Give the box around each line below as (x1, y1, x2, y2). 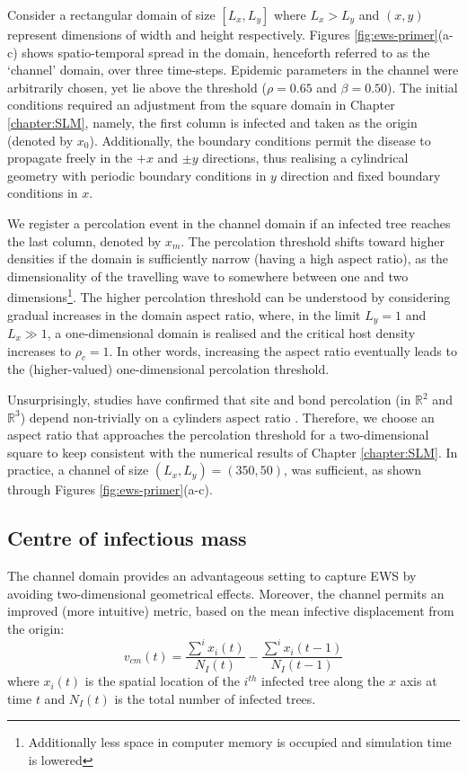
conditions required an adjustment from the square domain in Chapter (7, 95, 395, 114)
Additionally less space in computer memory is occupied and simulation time (28, 733, 452, 752)
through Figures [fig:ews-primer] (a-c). (7, 480, 213, 499)
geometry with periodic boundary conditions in (7, 165, 267, 184)
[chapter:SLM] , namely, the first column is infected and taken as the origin (7, 112, 418, 131)
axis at (400, 672, 437, 690)
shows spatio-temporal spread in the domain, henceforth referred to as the (22, 42, 430, 61)
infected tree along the (261, 672, 385, 690)
